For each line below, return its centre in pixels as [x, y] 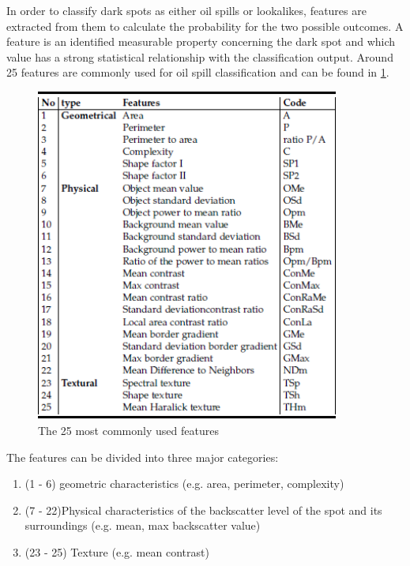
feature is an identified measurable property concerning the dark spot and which [201, 41]
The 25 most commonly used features [128, 431]
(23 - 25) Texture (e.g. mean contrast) [117, 552]
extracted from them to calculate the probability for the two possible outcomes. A [205, 26]
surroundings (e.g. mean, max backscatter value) [143, 525]
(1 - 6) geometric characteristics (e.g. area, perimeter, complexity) [184, 484]
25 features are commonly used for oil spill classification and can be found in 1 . [198, 72]
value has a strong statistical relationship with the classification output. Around [200, 56]
